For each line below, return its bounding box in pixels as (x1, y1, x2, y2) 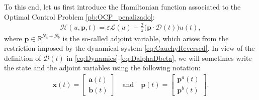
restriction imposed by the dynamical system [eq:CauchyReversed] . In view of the (4, 43, 255, 53)
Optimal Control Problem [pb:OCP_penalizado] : (4, 11, 155, 22)
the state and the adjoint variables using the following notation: (4, 62, 201, 73)
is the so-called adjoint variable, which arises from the (62, 33, 229, 43)
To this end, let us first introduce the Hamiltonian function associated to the (4, 2, 241, 12)
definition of (4, 52, 41, 63)
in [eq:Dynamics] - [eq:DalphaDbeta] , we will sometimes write (66, 52, 252, 63)
